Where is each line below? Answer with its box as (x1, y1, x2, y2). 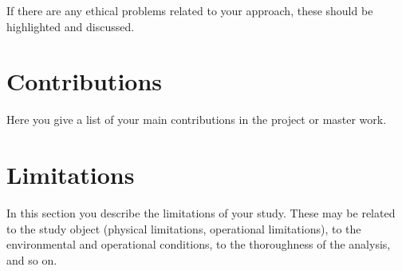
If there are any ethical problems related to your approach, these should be (6, 2, 373, 18)
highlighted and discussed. (6, 18, 135, 34)
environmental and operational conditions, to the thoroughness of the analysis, (6, 236, 391, 253)
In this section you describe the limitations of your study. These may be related (6, 205, 396, 221)
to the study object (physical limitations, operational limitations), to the (6, 220, 361, 237)
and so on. (6, 251, 57, 268)
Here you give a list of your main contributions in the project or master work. (6, 111, 387, 128)
